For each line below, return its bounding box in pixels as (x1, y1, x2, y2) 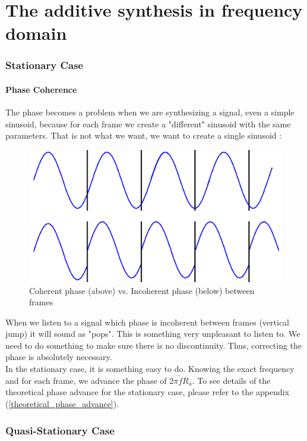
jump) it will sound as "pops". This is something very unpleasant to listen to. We (5, 327, 300, 340)
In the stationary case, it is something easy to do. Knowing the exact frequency (5, 362, 295, 375)
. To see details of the (192, 374, 271, 386)
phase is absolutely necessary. (5, 351, 112, 363)
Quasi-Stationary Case (5, 423, 115, 437)
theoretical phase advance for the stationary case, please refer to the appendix (5, 386, 290, 398)
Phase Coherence (5, 83, 77, 95)
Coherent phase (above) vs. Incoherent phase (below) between (29, 284, 255, 296)
